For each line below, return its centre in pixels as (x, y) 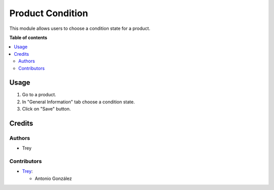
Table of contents (28, 37)
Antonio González (53, 178)
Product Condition (49, 13)
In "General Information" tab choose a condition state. (79, 102)
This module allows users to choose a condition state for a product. (80, 28)
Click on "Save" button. (46, 109)
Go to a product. (39, 95)
